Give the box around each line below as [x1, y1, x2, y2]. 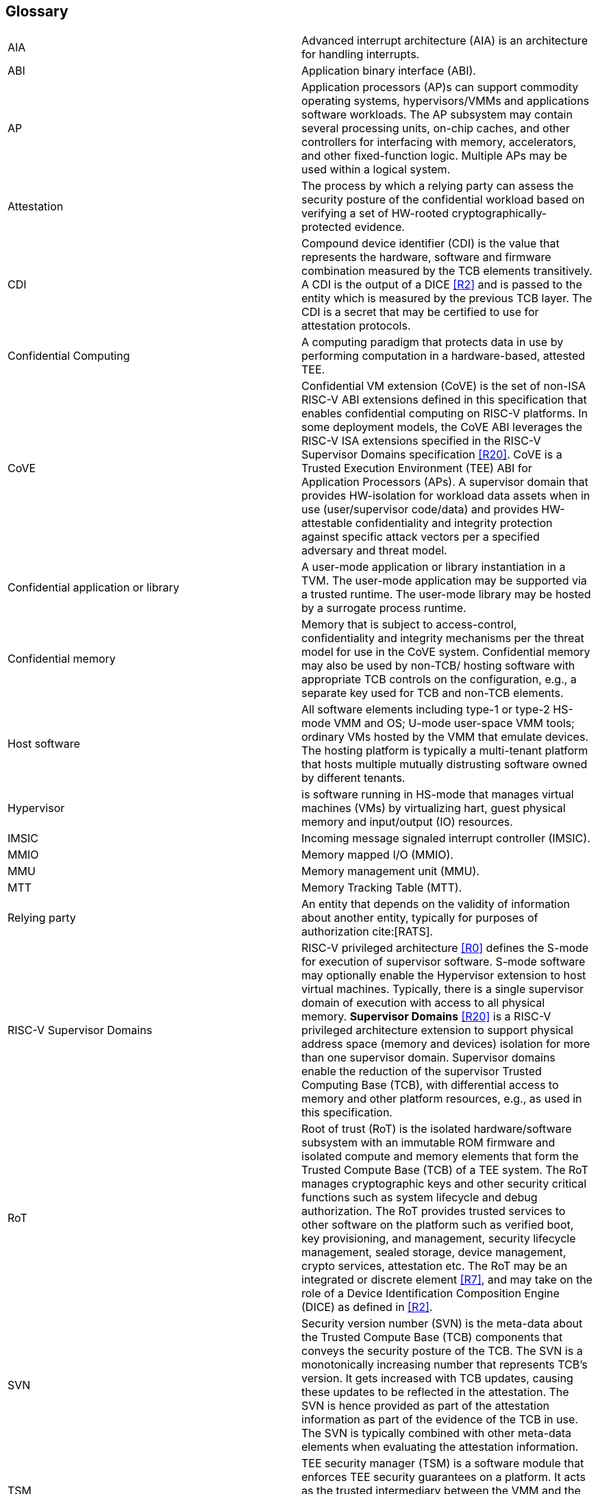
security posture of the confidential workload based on [301, 193, 585, 207]
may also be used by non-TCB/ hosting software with [301, 659, 575, 673]
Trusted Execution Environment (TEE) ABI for [301, 461, 532, 476]
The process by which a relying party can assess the [301, 179, 574, 193]
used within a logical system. [301, 162, 451, 177]
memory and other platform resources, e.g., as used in [301, 1092, 582, 1106]
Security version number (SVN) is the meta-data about [301, 1317, 583, 1331]
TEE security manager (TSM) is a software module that [301, 1456, 584, 1471]
